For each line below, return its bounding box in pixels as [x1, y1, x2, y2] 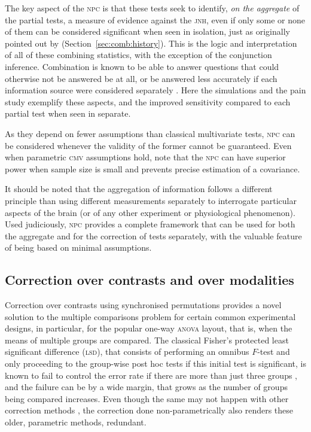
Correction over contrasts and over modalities [5, 270, 294, 289]
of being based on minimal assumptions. [5, 241, 152, 254]
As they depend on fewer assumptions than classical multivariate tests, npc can [5, 127, 295, 139]
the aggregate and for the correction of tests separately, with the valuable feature [5, 229, 302, 242]
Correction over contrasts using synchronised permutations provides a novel [5, 299, 282, 311]
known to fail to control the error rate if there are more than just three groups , [5, 369, 298, 381]
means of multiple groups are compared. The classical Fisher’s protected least [5, 333, 289, 346]
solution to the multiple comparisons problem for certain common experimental [5, 310, 296, 323]
